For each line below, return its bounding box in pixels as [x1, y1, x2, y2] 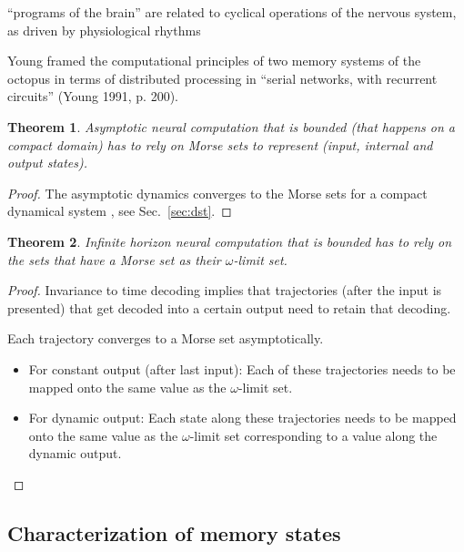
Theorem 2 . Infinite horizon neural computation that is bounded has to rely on [7, 231, 452, 250]
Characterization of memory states [7, 518, 341, 547]
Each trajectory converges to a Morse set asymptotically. [7, 329, 324, 348]
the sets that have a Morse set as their [7, 250, 221, 269]
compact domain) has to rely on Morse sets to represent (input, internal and [7, 135, 433, 154]
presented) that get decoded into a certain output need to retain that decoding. [7, 298, 451, 317]
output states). [7, 153, 88, 172]
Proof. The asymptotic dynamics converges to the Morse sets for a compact [7, 183, 428, 202]
